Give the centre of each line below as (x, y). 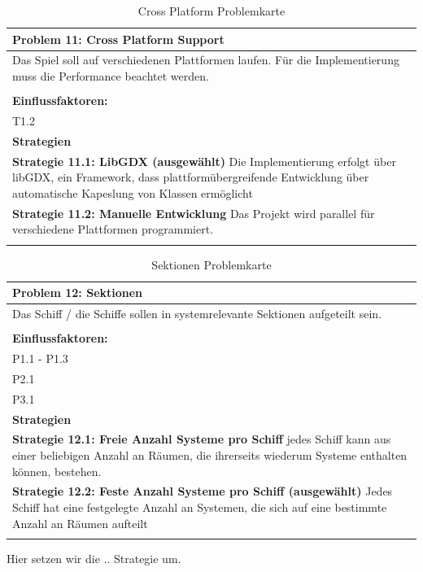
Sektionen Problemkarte (211, 264)
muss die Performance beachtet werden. (111, 76)
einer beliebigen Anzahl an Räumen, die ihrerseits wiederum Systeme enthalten (210, 454)
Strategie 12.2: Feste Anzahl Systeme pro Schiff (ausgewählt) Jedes (203, 491)
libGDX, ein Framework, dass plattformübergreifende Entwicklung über (191, 177)
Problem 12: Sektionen (78, 293)
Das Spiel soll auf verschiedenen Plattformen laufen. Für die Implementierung (206, 60)
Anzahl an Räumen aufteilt (80, 523)
